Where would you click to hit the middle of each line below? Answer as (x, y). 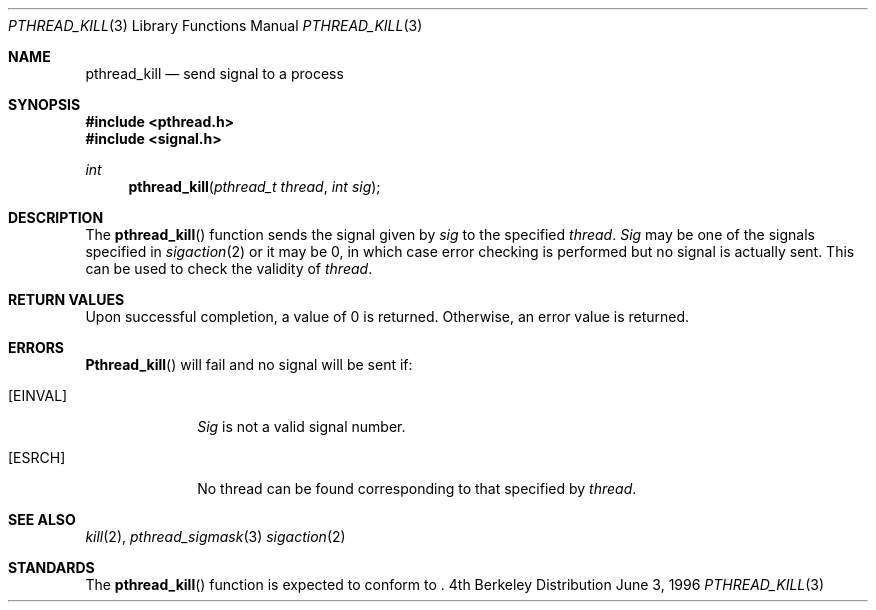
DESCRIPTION (56, 217)
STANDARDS (51, 567)
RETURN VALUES (66, 299)
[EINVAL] (38, 395)
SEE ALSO (42, 519)
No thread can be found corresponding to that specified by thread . (417, 488)
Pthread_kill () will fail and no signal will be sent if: (249, 364)
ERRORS (36, 347)
